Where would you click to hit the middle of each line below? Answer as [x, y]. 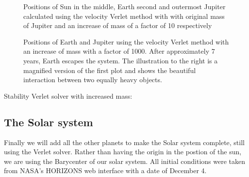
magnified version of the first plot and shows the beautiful [110, 70]
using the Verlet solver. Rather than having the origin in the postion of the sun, [123, 152]
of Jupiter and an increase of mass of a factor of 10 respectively [118, 25]
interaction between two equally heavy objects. [93, 80]
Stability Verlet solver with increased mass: [68, 96]
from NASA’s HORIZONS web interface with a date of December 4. [105, 170]
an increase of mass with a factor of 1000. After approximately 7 [119, 51]
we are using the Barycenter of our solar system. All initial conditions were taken [124, 161]
